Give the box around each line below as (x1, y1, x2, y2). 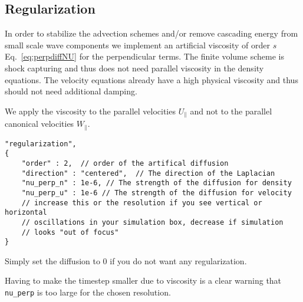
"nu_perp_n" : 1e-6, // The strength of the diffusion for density (21, 179, 292, 188)
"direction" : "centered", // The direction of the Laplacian (21, 169, 275, 178)
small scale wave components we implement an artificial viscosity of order (5, 38, 270, 51)
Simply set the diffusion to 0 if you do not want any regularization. (5, 254, 247, 267)
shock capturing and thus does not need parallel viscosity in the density (5, 61, 264, 74)
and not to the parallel (190, 104, 272, 117)
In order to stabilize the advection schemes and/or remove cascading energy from (5, 27, 298, 40)
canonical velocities (5, 117, 74, 130)
